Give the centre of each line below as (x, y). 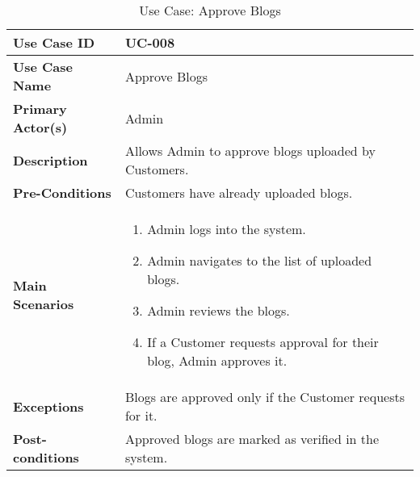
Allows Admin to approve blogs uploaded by (250, 151)
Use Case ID (54, 42)
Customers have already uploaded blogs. (239, 192)
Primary (40, 109)
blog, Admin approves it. (217, 360)
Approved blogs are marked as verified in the (252, 439)
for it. (141, 415)
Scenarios (44, 304)
